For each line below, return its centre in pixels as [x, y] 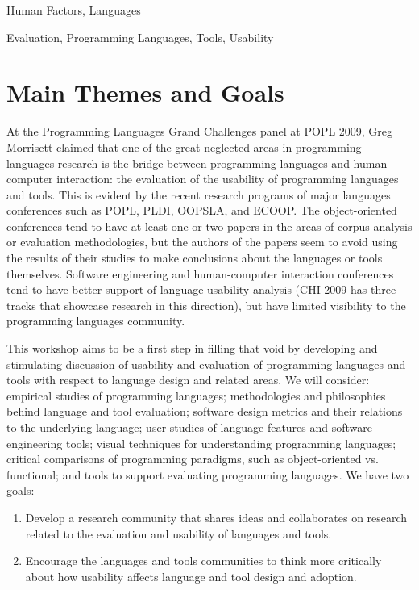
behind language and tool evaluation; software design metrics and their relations [205, 411]
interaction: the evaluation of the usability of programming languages [228, 179]
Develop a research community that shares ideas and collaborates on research [216, 517]
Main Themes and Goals [145, 92]
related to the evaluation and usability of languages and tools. [178, 533]
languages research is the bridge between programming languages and [178, 163]
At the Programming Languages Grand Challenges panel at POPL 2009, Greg [200, 131]
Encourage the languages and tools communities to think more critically [203, 561]
